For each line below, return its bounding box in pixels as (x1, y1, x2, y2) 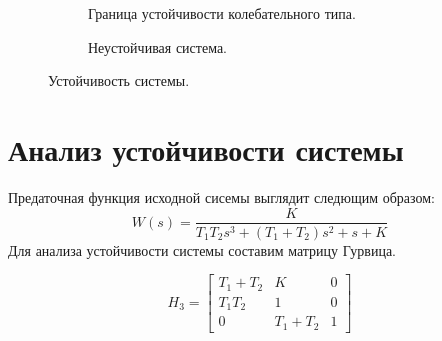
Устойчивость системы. (48, 70, 190, 91)
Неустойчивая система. (88, 36, 228, 57)
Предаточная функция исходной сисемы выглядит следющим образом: (8, 186, 435, 207)
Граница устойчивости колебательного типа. (88, 3, 356, 23)
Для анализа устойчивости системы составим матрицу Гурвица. (8, 239, 396, 260)
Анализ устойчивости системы (8, 128, 404, 169)
